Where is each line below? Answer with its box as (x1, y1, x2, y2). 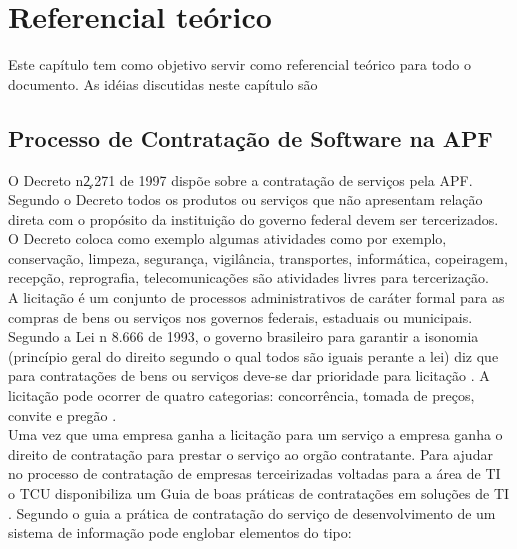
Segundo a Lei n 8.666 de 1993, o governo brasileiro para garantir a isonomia (8, 326, 479, 347)
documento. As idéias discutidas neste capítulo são (8, 73, 318, 94)
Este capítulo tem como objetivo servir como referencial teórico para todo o (8, 54, 471, 75)
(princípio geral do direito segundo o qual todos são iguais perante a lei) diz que (8, 345, 499, 366)
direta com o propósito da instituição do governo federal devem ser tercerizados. (8, 208, 499, 229)
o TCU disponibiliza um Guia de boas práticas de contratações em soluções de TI (8, 483, 510, 504)
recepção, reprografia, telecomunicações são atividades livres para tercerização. (8, 267, 489, 288)
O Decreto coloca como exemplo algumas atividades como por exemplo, (8, 228, 447, 249)
